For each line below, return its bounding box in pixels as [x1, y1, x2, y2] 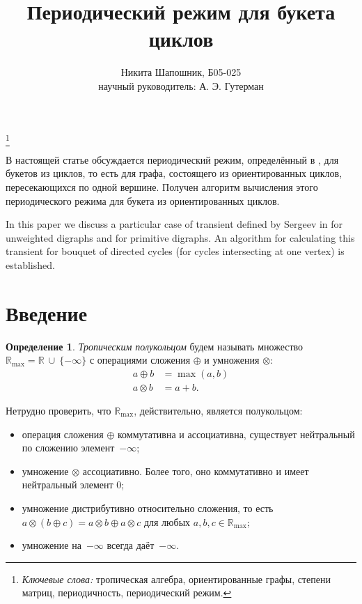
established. [6, 257, 55, 272]
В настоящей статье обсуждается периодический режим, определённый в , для [6, 152, 339, 167]
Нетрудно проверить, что [6, 403, 111, 417]
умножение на [22, 538, 81, 552]
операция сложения [22, 426, 104, 441]
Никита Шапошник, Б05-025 [120, 65, 242, 79]
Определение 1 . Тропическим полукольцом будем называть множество [6, 339, 304, 353]
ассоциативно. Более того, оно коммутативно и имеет [82, 463, 309, 478]
